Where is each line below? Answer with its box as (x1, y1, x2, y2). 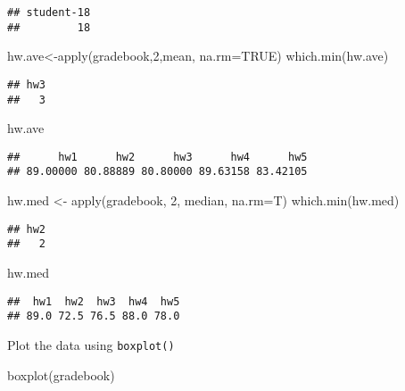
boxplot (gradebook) (7, 365, 115, 384)
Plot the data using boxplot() (7, 335, 175, 354)
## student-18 (7, 6, 91, 19)
